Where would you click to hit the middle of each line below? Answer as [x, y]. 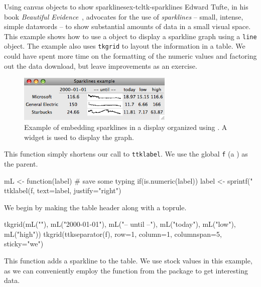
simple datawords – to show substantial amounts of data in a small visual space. [127, 26]
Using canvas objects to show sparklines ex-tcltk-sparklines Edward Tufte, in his [126, 7]
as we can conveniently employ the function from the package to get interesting [126, 270]
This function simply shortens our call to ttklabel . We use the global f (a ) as [126, 154]
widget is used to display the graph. [79, 137]
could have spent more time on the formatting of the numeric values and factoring [130, 56]
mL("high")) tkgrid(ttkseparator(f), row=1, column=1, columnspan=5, [113, 234]
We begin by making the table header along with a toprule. [95, 207]
